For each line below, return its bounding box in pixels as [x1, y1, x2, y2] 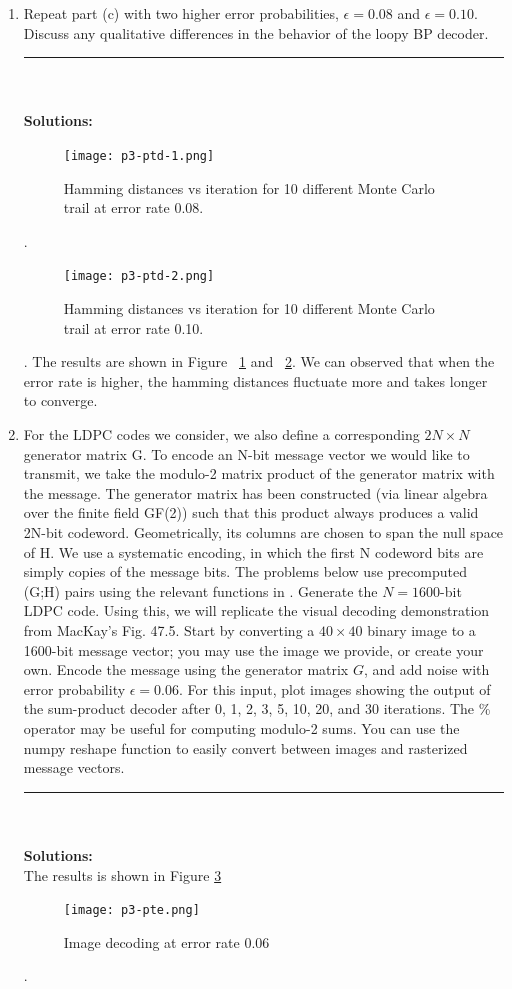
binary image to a [367, 619, 476, 640]
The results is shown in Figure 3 [23, 864, 222, 885]
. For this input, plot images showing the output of [179, 678, 491, 699]
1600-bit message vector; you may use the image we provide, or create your [23, 639, 484, 660]
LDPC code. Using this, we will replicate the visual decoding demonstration [23, 600, 490, 621]
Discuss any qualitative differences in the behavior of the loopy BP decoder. [23, 22, 489, 43]
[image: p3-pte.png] [63, 903, 200, 918]
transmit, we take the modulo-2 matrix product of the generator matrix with [23, 463, 495, 484]
